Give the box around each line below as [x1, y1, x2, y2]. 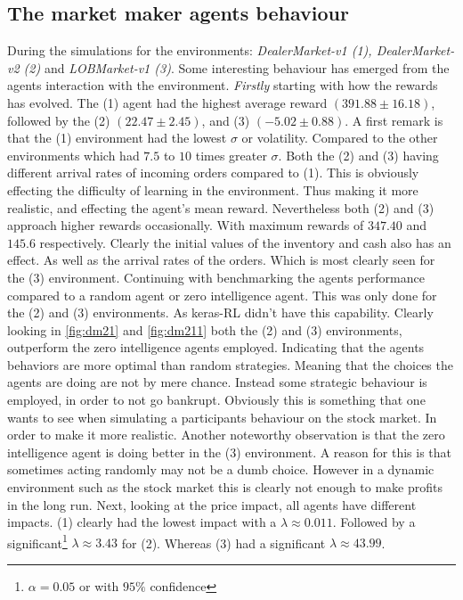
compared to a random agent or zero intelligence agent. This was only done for [7, 285, 437, 304]
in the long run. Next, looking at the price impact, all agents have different [7, 495, 417, 514]
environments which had [7, 145, 140, 164]
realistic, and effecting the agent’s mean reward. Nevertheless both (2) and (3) [7, 198, 435, 217]
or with [78, 577, 119, 596]
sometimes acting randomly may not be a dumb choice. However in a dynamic [7, 460, 435, 479]
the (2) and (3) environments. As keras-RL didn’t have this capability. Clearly [7, 303, 434, 322]
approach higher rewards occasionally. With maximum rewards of [7, 216, 364, 234]
